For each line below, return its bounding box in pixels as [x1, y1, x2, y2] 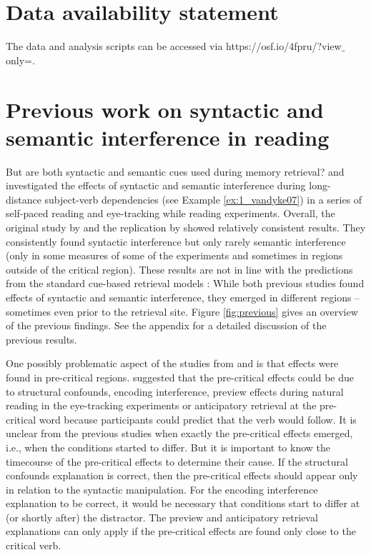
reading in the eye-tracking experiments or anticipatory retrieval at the [6, 398, 317, 413]
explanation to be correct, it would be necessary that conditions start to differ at [6, 496, 360, 511]
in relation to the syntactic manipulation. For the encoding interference [6, 481, 318, 496]
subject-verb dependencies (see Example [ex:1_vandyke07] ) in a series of [44, 191, 362, 206]
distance [6, 191, 41, 206]
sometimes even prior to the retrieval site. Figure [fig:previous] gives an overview [6, 304, 358, 319]
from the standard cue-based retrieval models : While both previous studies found [6, 276, 365, 291]
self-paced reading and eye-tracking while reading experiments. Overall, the [6, 206, 335, 221]
